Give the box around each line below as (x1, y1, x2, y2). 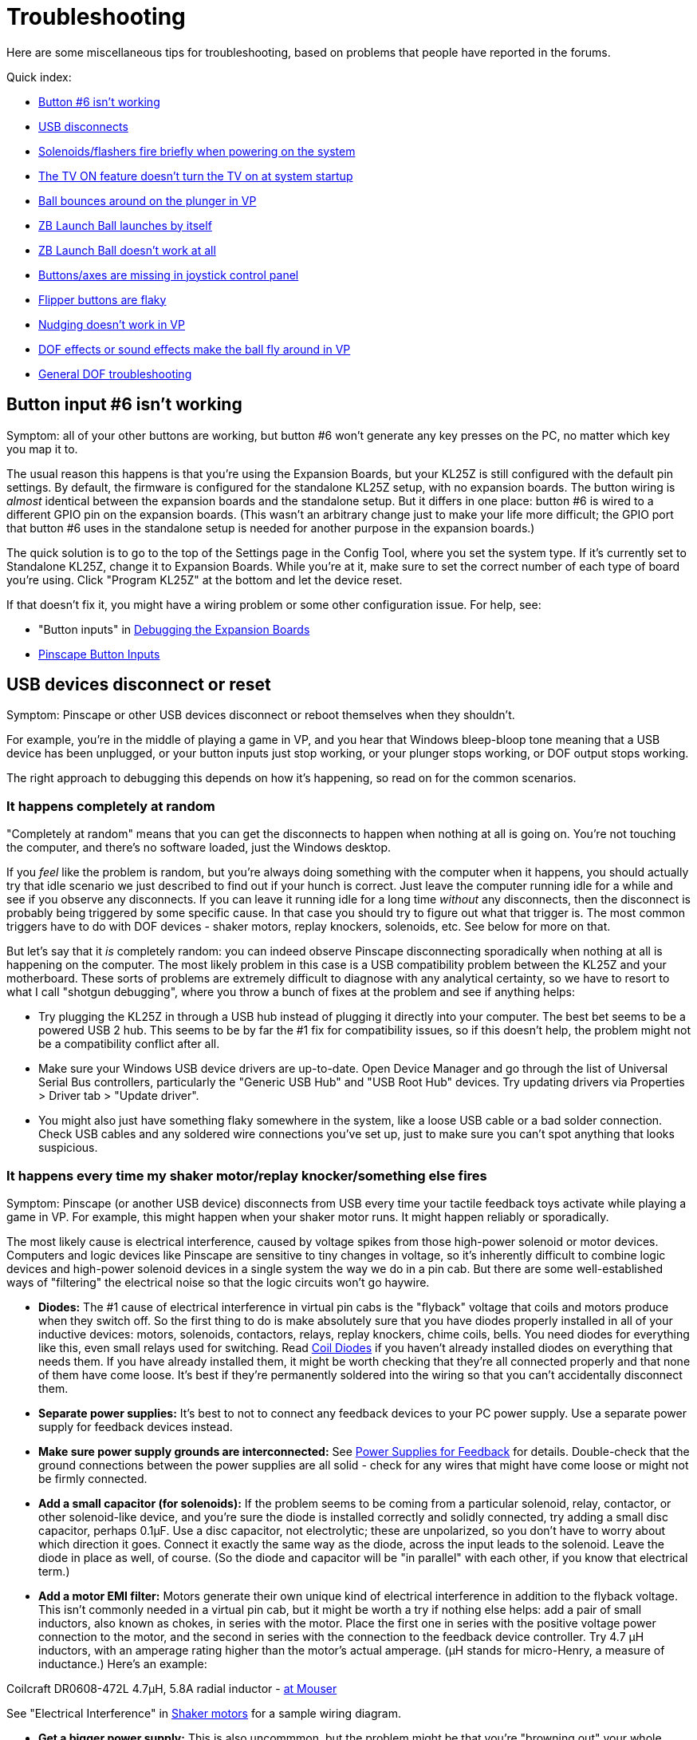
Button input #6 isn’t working (6, 394, 242, 415)
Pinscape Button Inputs (38, 647, 160, 661)
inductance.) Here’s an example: (38, 1656, 207, 1671)
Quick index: (6, 69, 72, 84)
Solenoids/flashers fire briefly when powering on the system (38, 144, 356, 158)
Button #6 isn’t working (38, 94, 160, 109)
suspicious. (38, 1141, 98, 1155)
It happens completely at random (6, 797, 215, 814)
